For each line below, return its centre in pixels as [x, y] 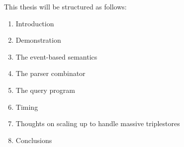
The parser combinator [50, 73]
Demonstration [38, 40]
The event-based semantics [56, 56]
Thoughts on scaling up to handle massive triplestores [98, 123]
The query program [45, 90]
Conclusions [34, 140]
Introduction [35, 23]
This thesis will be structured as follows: [65, 6]
